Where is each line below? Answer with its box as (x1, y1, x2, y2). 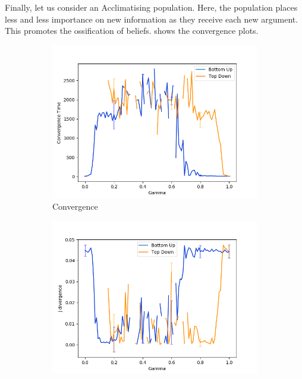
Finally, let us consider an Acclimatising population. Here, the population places (5, 1, 298, 13)
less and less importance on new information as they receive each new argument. (5, 12, 298, 25)
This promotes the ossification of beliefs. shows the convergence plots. (5, 24, 259, 37)
